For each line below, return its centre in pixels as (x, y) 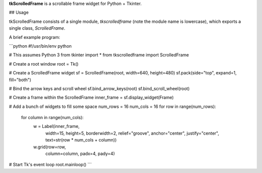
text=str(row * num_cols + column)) (81, 140)
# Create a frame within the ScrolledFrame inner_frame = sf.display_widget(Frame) (91, 98)
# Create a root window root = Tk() (44, 64)
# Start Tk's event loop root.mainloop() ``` (50, 165)
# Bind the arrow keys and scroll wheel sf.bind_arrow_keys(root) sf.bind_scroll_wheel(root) (99, 88)
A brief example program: (34, 37)
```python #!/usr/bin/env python (41, 46)
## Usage (19, 13)
